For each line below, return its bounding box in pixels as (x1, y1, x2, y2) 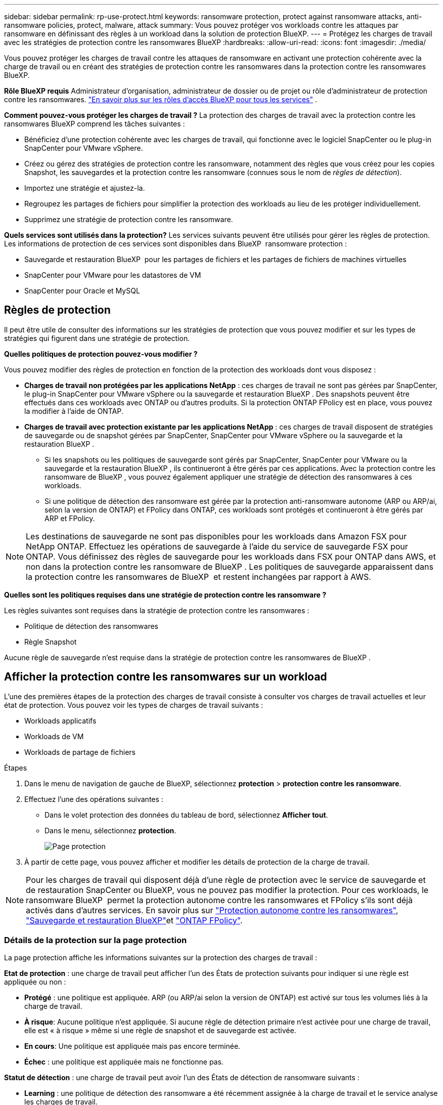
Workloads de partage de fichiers (24, 747, 136, 756)
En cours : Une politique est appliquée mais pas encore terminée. (24, 1042, 241, 1051)
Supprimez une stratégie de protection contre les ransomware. (24, 215, 233, 224)
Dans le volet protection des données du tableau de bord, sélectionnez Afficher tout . (45, 810, 328, 819)
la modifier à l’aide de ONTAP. (24, 406, 123, 415)
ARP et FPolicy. (45, 514, 95, 523)
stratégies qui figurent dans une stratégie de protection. (4, 333, 190, 343)
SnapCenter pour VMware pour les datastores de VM (24, 271, 201, 279)
